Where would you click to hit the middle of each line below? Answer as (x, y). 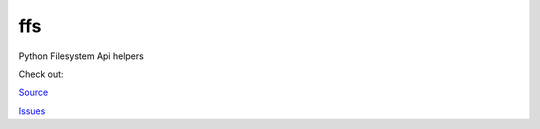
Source (33, 92)
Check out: (41, 74)
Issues (32, 111)
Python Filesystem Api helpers (81, 56)
